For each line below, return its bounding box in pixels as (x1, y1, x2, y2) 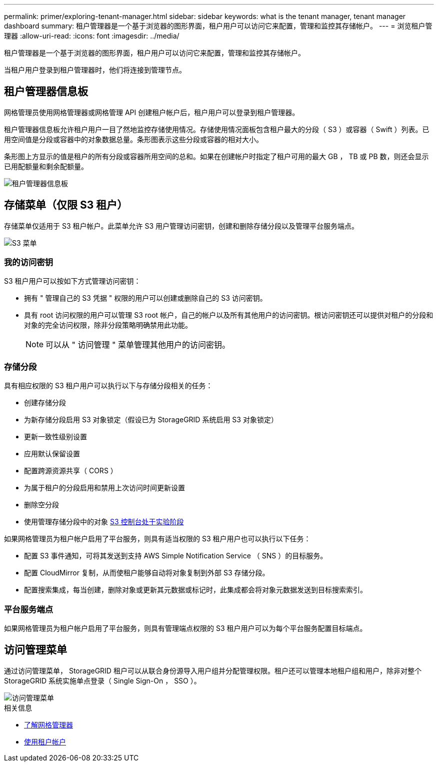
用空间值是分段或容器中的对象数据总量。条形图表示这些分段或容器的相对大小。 (4, 135, 263, 144)
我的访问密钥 (4, 257, 53, 268)
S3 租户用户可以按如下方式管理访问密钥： (4, 277, 141, 286)
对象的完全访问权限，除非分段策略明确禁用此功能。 (24, 321, 192, 330)
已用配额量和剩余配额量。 (4, 162, 88, 171)
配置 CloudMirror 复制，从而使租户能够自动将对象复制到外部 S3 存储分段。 (24, 568, 269, 577)
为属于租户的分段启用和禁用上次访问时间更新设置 (24, 483, 185, 492)
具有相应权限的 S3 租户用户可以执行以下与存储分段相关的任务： (4, 381, 213, 390)
